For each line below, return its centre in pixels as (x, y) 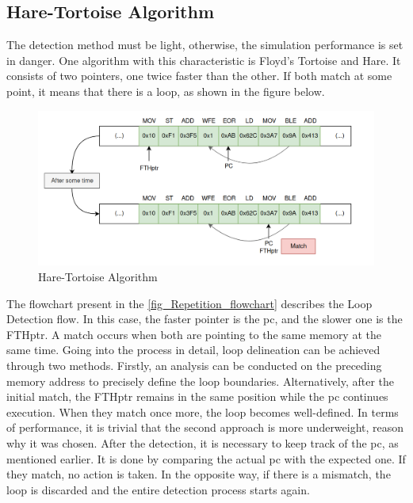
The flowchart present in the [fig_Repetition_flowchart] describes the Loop (189, 303)
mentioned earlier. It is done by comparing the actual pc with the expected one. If (206, 458)
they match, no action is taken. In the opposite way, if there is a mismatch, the (199, 474)
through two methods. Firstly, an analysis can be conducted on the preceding (194, 365)
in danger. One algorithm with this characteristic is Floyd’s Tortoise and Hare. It (204, 60)
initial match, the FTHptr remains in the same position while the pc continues (197, 396)
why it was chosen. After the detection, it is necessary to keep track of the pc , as (203, 442)
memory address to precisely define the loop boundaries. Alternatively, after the (201, 381)
